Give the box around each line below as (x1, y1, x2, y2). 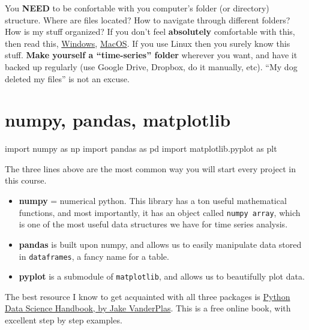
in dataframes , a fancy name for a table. (19, 250, 169, 262)
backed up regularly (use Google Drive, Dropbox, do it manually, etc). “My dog (5, 60, 298, 73)
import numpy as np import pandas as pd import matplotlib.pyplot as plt (5, 142, 277, 155)
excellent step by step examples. (5, 314, 122, 326)
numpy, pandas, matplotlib (5, 107, 231, 132)
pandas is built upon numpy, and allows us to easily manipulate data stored (19, 238, 302, 250)
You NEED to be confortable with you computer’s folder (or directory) (5, 2, 269, 14)
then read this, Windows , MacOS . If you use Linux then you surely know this (5, 37, 290, 49)
